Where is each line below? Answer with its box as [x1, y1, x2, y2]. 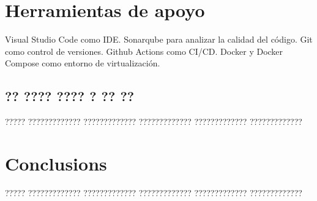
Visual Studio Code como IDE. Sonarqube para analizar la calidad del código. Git [5, 33, 313, 46]
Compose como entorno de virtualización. [5, 57, 160, 69]
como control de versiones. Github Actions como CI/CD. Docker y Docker [5, 44, 283, 57]
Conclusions [5, 150, 107, 175]
